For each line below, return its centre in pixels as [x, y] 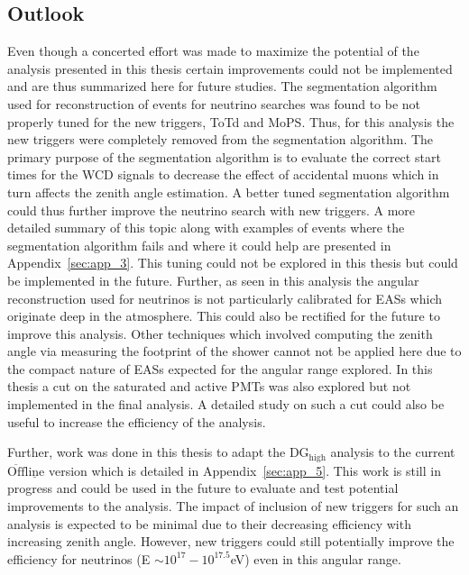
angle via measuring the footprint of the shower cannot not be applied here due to [234, 351]
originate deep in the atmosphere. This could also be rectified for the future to [224, 316]
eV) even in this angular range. [316, 558]
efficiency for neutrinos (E [79, 558]
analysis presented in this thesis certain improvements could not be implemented [230, 68]
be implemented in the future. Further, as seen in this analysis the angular [213, 280]
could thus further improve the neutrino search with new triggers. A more [212, 210]
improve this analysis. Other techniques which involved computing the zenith [220, 333]
